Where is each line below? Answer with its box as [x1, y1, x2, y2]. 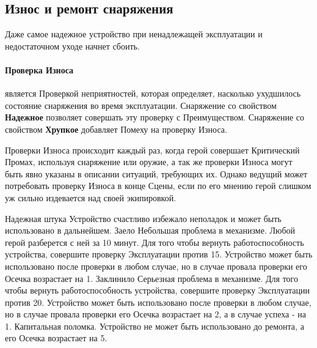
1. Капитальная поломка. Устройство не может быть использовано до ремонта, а [5, 319, 304, 332]
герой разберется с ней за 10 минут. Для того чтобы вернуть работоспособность [5, 235, 304, 248]
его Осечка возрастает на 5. [5, 331, 107, 344]
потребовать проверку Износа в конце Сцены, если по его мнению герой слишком [5, 179, 312, 192]
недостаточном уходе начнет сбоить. [5, 39, 140, 52]
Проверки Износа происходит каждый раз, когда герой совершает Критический [5, 143, 300, 156]
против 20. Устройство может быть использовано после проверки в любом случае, [5, 295, 312, 308]
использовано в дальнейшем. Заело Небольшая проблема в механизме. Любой [5, 224, 296, 237]
